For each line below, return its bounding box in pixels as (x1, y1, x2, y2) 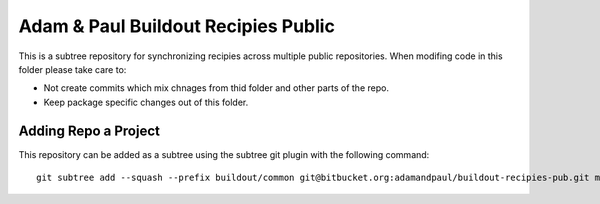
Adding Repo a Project (18, 122, 160, 139)
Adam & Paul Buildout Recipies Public (18, 15, 335, 37)
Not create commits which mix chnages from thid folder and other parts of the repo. (43, 82, 390, 94)
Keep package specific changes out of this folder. (43, 96, 249, 108)
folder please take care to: (18, 63, 127, 75)
